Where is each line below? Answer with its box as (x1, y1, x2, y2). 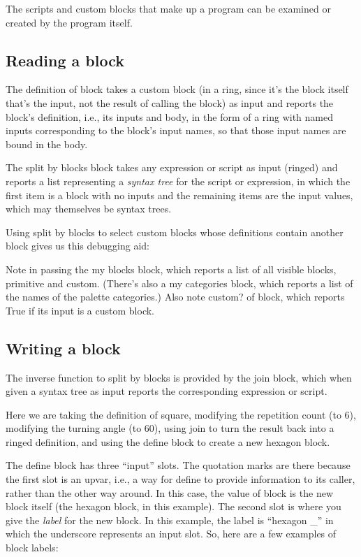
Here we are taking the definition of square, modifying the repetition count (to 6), (6, 407, 356, 421)
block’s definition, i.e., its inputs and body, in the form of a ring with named (6, 109, 333, 124)
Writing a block (6, 337, 121, 359)
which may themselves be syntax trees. (6, 201, 172, 216)
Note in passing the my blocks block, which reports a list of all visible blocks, (6, 261, 337, 276)
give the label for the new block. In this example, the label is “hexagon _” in (6, 512, 334, 527)
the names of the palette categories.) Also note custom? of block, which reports (6, 289, 345, 304)
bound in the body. (6, 136, 88, 151)
